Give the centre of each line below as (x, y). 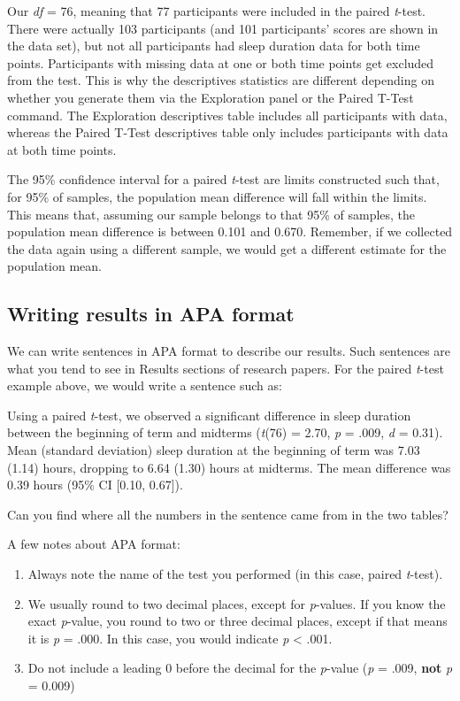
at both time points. (62, 149)
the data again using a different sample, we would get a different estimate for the (227, 248)
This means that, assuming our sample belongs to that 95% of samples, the (211, 214)
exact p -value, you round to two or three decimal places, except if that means (238, 621)
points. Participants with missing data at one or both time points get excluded (221, 62)
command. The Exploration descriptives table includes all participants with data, (227, 115)
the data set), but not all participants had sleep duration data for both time (214, 46)
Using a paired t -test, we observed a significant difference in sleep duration (209, 415)
